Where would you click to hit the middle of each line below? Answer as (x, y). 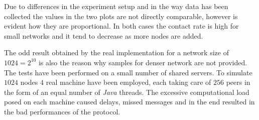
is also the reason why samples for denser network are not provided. (143, 62)
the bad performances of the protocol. (62, 111)
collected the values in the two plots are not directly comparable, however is (121, 16)
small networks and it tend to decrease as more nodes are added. (104, 35)
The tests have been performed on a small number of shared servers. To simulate (128, 72)
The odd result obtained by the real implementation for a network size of (116, 52)
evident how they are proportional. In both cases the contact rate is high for (121, 26)
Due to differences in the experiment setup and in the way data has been (116, 6)
